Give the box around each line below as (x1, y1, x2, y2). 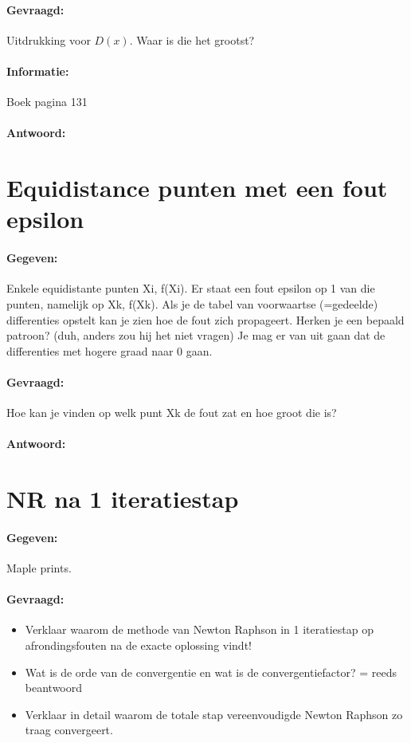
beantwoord (25, 679, 83, 696)
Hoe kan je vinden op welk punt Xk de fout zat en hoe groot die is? (6, 404, 337, 421)
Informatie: (6, 62, 69, 79)
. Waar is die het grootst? (129, 31, 255, 48)
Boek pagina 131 (6, 93, 88, 110)
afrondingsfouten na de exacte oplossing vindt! (25, 637, 252, 654)
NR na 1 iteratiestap (6, 482, 239, 515)
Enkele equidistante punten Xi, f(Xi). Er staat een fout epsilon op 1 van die (6, 280, 375, 297)
